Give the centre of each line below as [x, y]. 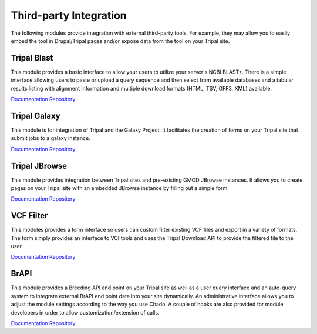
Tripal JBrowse [39, 166]
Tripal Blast [32, 58]
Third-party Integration [69, 15]
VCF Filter [29, 216]
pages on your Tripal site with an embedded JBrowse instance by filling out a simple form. [120, 188]
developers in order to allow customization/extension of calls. [85, 312]
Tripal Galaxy [36, 116]
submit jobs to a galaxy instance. [50, 138]
